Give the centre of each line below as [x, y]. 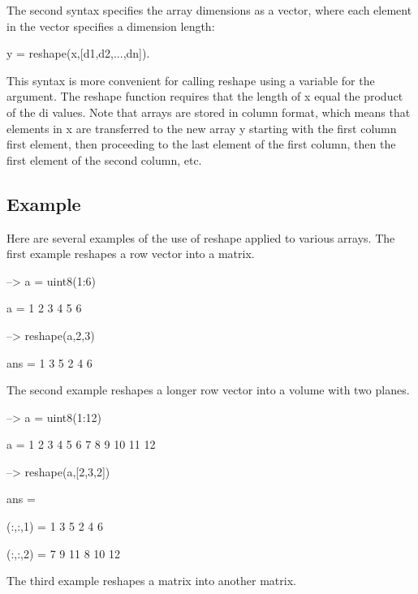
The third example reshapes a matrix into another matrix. [151, 581]
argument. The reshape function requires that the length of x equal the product [205, 96]
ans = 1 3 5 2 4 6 [50, 362]
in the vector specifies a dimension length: [111, 26]
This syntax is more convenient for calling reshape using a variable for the [191, 80]
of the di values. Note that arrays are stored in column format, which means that [209, 112]
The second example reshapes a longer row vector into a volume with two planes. [208, 390]
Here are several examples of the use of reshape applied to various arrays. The [201, 237]
